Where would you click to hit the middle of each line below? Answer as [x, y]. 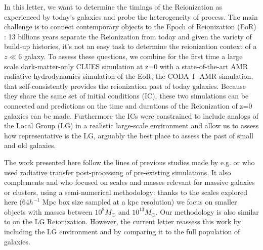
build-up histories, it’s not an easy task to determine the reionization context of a [130, 46]
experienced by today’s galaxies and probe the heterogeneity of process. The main [131, 16]
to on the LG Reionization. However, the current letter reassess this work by [123, 221]
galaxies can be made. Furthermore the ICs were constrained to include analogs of [131, 115]
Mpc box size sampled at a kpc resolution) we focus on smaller [140, 202]
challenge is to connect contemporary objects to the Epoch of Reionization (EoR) [130, 27]
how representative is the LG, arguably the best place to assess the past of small [129, 135]
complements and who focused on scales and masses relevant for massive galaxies [129, 182]
